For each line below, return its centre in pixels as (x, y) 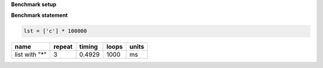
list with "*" (31, 55)
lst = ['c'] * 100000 (55, 31)
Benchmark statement (39, 16)
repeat (63, 47)
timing (89, 47)
